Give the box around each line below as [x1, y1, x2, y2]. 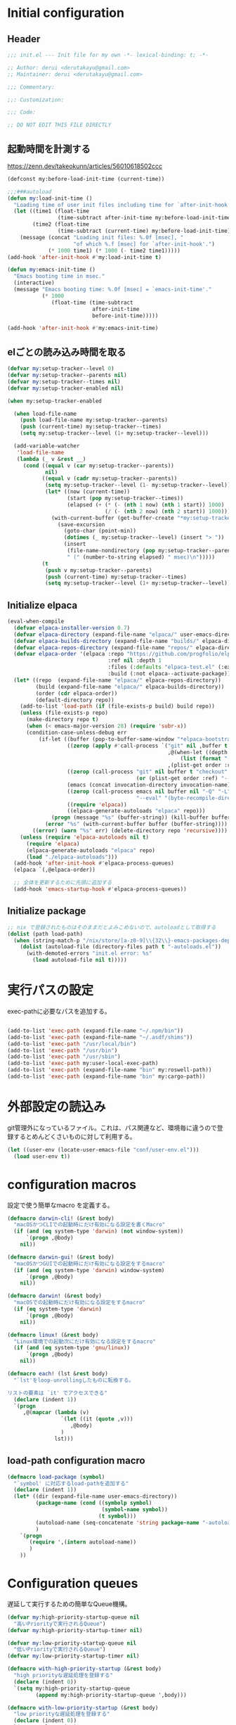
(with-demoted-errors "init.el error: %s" [25, 950, 152, 957]
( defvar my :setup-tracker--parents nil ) [7, 371, 128, 378]
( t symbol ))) [98, 1513, 137, 1520]
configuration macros [7, 1176, 137, 1192]
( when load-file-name [13, 410, 77, 417]
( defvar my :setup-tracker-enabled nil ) [7, 385, 124, 392]
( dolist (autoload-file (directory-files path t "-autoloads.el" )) [20, 943, 221, 950]
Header [7, 33, 41, 45]
